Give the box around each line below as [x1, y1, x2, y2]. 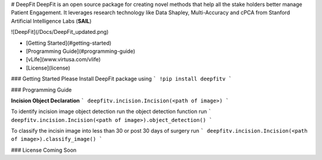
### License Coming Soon [11, 146, 77, 153]
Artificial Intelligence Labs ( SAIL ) [11, 17, 92, 24]
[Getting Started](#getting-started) [26, 39, 112, 46]
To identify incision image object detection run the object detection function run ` [11, 108, 212, 115]
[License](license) [26, 64, 71, 71]
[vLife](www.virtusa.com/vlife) [26, 56, 101, 63]
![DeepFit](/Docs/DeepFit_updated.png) [11, 29, 109, 36]
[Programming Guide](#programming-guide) [26, 48, 135, 55]
